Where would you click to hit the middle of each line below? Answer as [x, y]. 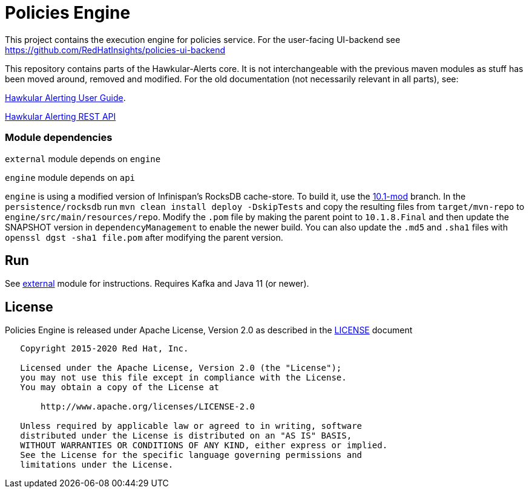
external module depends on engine [83, 158]
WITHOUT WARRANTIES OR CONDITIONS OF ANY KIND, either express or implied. [204, 446]
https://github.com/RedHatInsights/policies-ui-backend [115, 50]
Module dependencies [59, 138]
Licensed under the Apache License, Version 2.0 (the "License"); [181, 368]
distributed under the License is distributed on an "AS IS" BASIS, [186, 436]
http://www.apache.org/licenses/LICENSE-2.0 [148, 407]
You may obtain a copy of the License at [120, 387]
